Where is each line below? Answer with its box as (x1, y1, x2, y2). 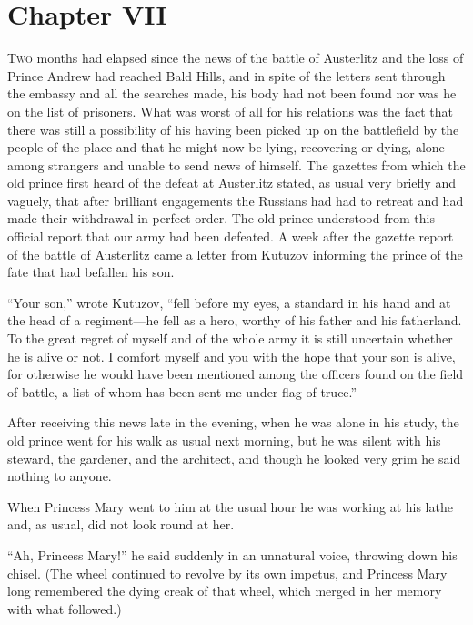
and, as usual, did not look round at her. (7, 515, 235, 534)
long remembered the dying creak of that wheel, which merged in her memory (7, 581, 442, 600)
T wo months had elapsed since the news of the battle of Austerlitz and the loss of (7, 48, 464, 67)
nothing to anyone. (7, 466, 112, 486)
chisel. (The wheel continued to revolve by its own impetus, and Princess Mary (7, 563, 448, 582)
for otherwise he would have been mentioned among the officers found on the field (7, 364, 464, 384)
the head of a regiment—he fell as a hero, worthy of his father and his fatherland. (7, 311, 462, 330)
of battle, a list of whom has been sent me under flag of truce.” (7, 382, 357, 401)
